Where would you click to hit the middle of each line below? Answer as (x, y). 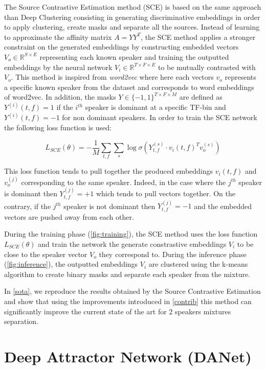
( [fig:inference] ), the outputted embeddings (71, 264)
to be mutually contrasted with (207, 67)
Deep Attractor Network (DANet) (128, 356)
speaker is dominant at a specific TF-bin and (156, 107)
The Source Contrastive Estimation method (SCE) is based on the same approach (133, 7)
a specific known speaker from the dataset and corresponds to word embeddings (129, 87)
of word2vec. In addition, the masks (60, 97)
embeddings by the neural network (58, 67)
